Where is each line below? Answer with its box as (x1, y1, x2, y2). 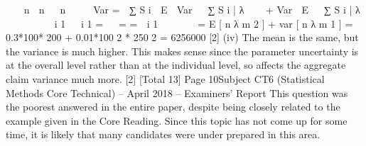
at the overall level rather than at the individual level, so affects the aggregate (6, 57, 346, 72)
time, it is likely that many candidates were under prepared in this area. (6, 127, 321, 142)
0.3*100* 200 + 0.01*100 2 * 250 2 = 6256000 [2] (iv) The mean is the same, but (6, 30, 359, 45)
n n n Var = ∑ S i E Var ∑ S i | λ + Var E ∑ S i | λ (23, 2, 360, 16)
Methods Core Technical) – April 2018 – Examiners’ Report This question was (6, 85, 348, 100)
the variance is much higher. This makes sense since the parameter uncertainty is (6, 43, 359, 58)
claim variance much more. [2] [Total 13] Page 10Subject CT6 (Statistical (6, 71, 325, 86)
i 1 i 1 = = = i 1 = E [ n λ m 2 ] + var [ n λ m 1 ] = (54, 16, 353, 30)
